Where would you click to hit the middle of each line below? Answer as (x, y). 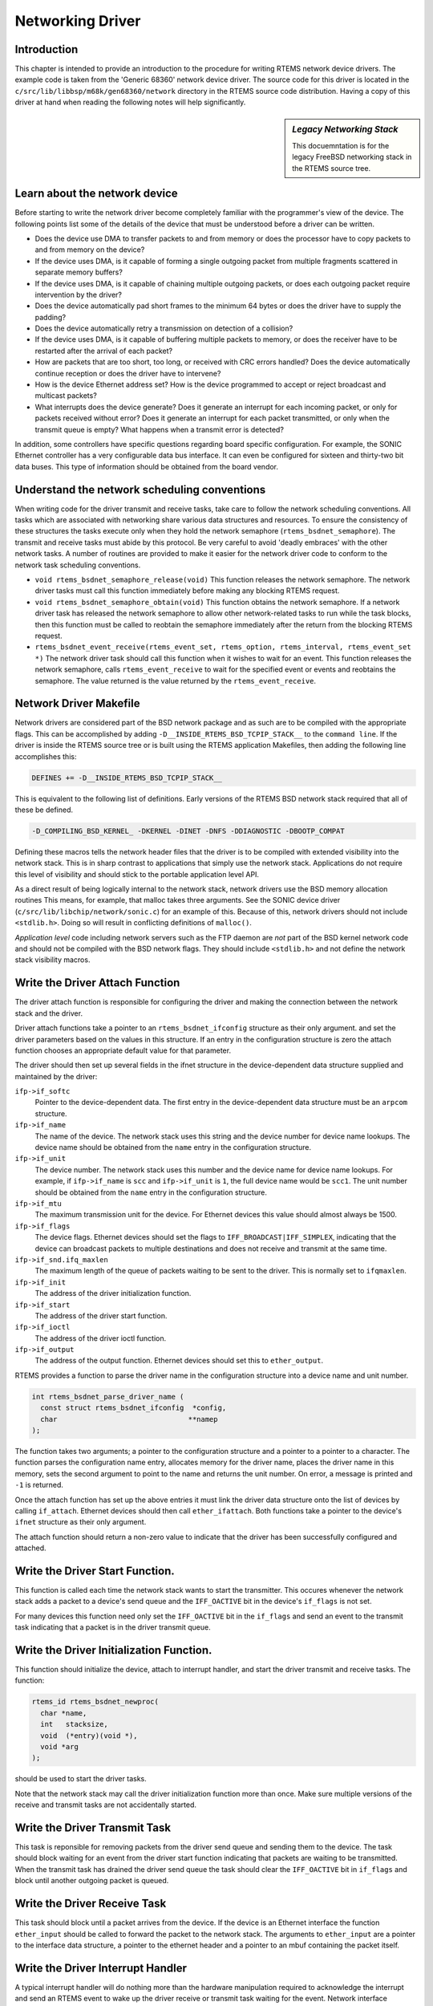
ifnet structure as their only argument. (81, 1522)
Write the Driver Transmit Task (93, 1828)
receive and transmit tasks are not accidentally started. (105, 1805)
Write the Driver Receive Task (91, 1904)
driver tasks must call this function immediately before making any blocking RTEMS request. (187, 591)
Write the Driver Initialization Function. (113, 1650)
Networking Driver (78, 21)
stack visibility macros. (53, 960)
